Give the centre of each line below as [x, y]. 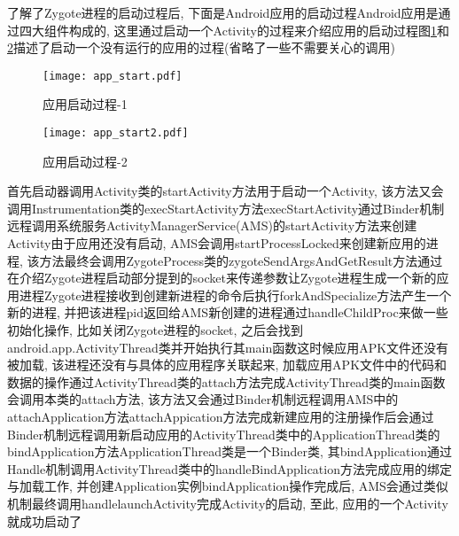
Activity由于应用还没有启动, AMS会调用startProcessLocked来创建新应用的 [217, 243]
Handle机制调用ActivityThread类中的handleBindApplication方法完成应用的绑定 [229, 468]
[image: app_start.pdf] [113, 76]
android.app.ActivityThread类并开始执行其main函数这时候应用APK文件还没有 [228, 347]
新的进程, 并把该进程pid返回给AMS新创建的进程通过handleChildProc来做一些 [228, 312]
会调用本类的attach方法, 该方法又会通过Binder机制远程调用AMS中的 [203, 399]
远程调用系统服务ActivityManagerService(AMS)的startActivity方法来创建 [212, 225]
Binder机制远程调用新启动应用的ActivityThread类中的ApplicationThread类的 [224, 434]
